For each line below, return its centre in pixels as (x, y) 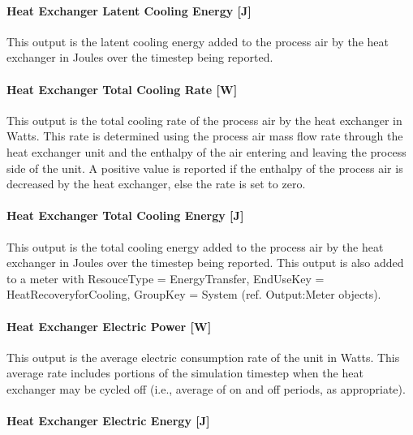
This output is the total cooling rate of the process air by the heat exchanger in (204, 120)
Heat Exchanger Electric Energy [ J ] (108, 421)
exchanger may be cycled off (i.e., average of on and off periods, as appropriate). (206, 388)
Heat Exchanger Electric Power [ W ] (109, 326)
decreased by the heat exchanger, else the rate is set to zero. (156, 184)
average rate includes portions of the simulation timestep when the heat (185, 373)
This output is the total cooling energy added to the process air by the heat (195, 246)
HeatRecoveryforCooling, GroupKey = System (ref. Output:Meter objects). (194, 294)
